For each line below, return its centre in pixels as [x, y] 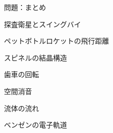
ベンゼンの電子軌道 [35, 125]
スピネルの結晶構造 [35, 57]
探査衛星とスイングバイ [42, 24]
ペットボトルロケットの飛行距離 [56, 41]
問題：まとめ [25, 7]
